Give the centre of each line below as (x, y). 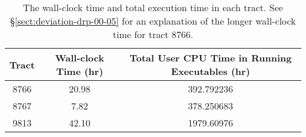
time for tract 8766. (153, 34)
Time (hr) (80, 71)
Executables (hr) (210, 71)
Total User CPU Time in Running (211, 58)
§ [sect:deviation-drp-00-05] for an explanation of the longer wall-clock (153, 21)
